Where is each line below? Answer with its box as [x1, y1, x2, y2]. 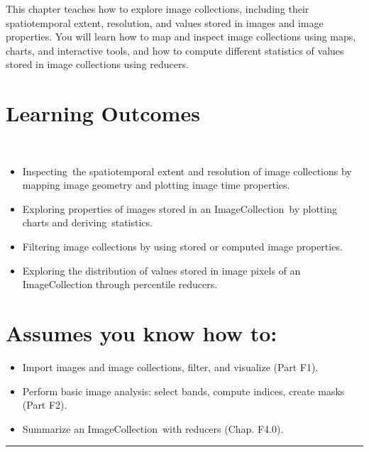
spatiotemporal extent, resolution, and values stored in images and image [6, 15, 324, 30]
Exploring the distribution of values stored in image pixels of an [22, 263, 301, 277]
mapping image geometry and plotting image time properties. [22, 177, 290, 192]
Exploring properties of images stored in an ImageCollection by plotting [22, 201, 337, 216]
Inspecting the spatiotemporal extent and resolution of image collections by [22, 163, 352, 178]
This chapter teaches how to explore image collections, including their [6, 1, 309, 16]
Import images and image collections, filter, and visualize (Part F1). [22, 359, 319, 374]
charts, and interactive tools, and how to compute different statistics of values [6, 43, 344, 57]
